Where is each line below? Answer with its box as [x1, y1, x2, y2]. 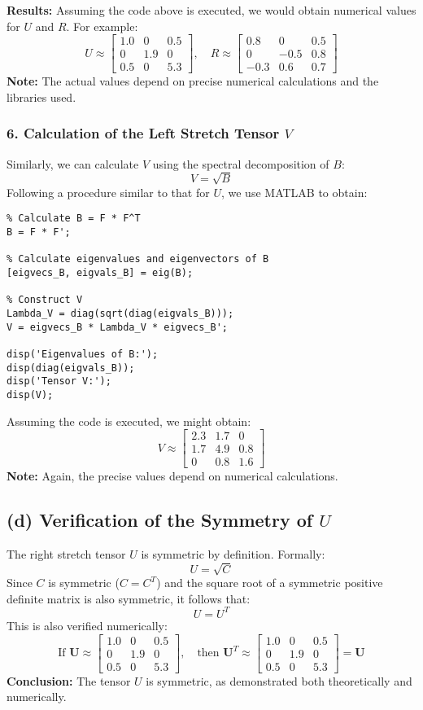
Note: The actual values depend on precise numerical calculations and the [7, 72, 379, 90]
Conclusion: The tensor [7, 672, 131, 689]
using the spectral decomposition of [152, 155, 329, 172]
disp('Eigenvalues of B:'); [7, 348, 159, 360]
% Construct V [7, 294, 83, 306]
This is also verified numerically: [7, 616, 168, 633]
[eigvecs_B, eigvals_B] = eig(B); [7, 267, 194, 279]
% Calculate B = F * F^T [7, 213, 141, 225]
